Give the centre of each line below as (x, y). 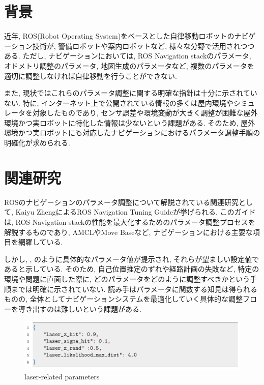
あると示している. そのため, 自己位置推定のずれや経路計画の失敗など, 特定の (132, 269)
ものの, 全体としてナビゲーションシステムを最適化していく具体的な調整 (124, 299)
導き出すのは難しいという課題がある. (80, 308)
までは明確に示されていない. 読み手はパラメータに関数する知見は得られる (134, 289)
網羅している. (40, 242)
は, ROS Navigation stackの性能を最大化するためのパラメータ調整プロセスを (130, 221)
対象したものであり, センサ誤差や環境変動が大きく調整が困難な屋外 (145, 113)
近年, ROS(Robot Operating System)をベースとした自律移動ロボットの (119, 36)
